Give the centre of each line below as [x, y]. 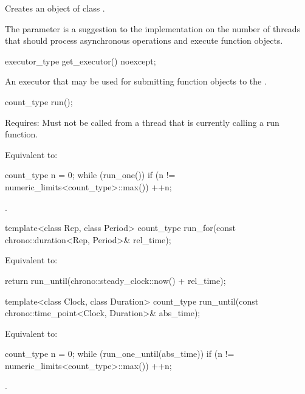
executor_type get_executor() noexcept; [81, 60]
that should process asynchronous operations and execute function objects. [144, 40]
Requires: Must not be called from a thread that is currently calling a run [142, 122]
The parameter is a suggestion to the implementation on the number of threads [153, 28]
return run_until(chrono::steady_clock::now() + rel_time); [115, 280]
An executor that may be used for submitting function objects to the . [136, 81]
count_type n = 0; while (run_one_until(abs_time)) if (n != [120, 354]
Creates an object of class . [55, 8]
